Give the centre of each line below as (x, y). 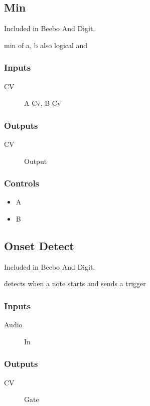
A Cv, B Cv (43, 103)
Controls (22, 183)
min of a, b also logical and (46, 45)
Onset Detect (39, 246)
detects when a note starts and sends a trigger (75, 283)
